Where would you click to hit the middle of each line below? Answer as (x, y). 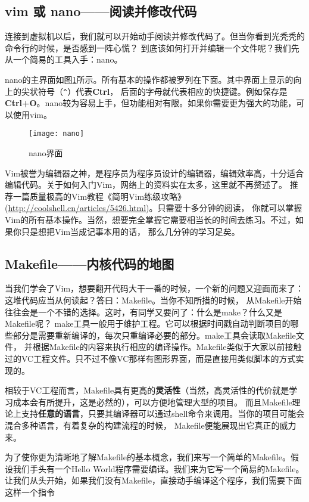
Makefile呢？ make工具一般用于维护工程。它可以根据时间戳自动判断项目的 (148, 323)
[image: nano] (57, 134)
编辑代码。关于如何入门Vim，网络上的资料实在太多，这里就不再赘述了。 (146, 185)
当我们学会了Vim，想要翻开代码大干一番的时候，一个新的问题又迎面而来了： (154, 288)
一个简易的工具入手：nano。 (68, 59)
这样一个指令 (30, 492)
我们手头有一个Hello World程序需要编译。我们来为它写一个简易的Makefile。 (158, 468)
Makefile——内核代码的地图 (90, 263)
